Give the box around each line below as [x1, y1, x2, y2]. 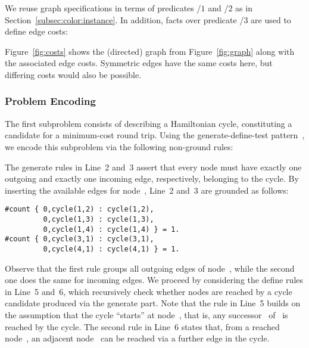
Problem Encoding [5, 94, 96, 108]
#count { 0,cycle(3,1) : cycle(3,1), [5, 235, 154, 244]
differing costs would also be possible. [5, 68, 142, 80]
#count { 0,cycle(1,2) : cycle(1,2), [5, 205, 154, 214]
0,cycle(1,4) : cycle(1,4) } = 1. [43, 225, 180, 234]
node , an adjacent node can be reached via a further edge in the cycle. [5, 332, 270, 344]
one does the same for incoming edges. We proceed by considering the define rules [5, 274, 304, 286]
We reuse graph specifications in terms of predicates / [5, 2, 201, 14]
